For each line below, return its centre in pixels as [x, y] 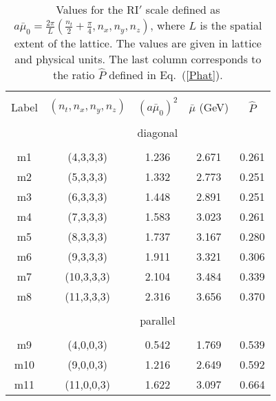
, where [168, 25]
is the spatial [231, 25]
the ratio [74, 75]
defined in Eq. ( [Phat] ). [166, 75]
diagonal [158, 132]
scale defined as [183, 9]
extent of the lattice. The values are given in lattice [138, 43]
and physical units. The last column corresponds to [138, 59]
